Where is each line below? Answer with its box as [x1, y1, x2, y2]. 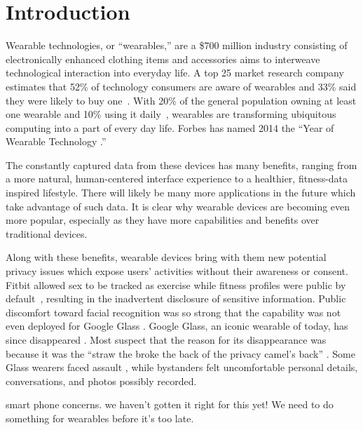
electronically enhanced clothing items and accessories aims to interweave [6, 51, 320, 66]
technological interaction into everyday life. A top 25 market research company [6, 65, 344, 80]
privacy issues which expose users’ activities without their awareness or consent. [6, 264, 348, 278]
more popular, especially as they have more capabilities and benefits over [6, 213, 320, 227]
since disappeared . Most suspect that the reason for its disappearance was [6, 332, 327, 347]
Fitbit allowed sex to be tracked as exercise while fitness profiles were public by [6, 277, 346, 292]
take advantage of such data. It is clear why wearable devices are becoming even [6, 199, 350, 213]
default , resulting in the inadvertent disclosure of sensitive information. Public [6, 291, 346, 306]
